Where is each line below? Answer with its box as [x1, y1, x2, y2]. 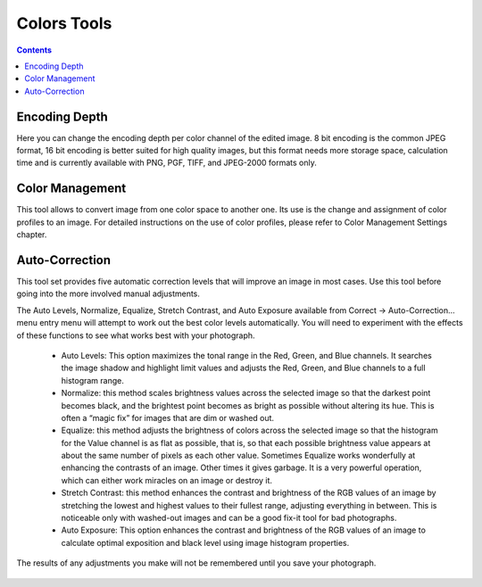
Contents [16, 45, 53, 55]
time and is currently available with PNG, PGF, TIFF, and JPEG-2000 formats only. [16, 157, 317, 169]
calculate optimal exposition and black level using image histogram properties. [61, 537, 350, 548]
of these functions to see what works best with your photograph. [16, 330, 255, 341]
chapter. [16, 229, 47, 240]
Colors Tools [16, 13, 112, 33]
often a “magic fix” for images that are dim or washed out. [61, 412, 275, 423]
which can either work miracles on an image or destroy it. [61, 475, 272, 485]
